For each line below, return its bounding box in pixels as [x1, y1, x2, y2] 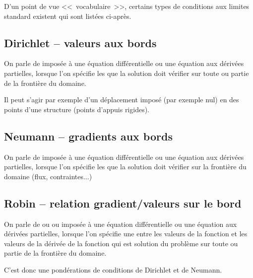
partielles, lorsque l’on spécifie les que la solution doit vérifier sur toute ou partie [4, 68, 249, 78]
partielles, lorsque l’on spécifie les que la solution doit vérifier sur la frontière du [4, 161, 247, 172]
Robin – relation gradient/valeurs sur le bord [4, 195, 242, 210]
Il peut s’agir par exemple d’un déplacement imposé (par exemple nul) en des [4, 94, 239, 105]
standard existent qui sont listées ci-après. [4, 10, 131, 21]
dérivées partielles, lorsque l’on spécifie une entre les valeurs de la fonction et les [4, 228, 248, 239]
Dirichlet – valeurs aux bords [4, 35, 157, 50]
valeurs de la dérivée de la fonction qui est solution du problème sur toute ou [4, 238, 238, 248]
